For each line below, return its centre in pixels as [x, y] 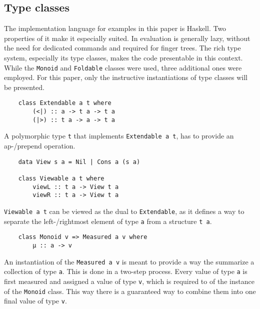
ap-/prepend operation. [40, 146]
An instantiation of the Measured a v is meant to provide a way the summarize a [129, 261]
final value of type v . [35, 301]
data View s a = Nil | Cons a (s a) [79, 162]
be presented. [24, 87]
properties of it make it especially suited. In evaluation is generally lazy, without [127, 38]
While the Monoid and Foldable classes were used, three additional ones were [123, 67]
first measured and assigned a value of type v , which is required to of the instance [129, 281]
